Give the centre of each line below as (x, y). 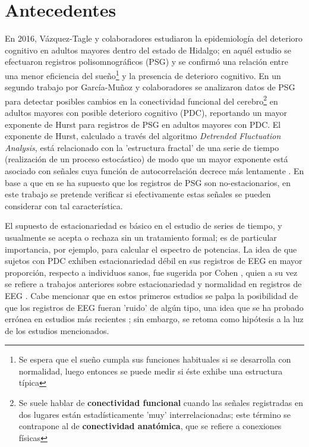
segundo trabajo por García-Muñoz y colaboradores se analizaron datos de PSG (150, 87)
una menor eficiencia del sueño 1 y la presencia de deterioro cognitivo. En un (143, 74)
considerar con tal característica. (64, 205)
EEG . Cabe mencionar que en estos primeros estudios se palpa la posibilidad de (152, 295)
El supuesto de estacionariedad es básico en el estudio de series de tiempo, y (144, 226)
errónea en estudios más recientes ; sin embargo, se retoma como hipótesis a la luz (154, 319)
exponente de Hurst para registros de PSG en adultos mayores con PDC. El (143, 124)
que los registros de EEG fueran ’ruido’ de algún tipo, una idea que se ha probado (154, 307)
